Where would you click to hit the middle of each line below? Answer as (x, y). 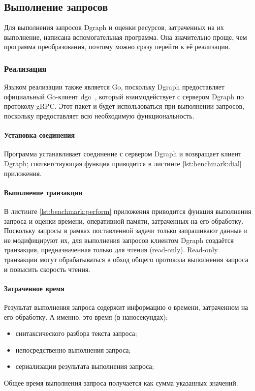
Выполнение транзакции (43, 192)
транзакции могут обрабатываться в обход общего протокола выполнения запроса (126, 259)
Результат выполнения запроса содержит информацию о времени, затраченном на (126, 307)
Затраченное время (34, 288)
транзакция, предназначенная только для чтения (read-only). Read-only (111, 250)
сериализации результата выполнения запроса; (85, 366)
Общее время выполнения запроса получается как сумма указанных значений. (121, 382)
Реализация (25, 68)
